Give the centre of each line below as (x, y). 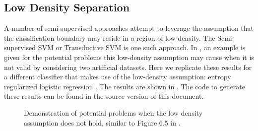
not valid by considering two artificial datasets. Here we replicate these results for (128, 67)
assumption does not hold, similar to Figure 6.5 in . (102, 122)
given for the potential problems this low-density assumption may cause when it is (129, 57)
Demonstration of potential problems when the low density (113, 112)
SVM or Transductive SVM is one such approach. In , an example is (142, 47)
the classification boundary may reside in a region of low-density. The (110, 37)
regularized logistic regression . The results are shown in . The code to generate (125, 86)
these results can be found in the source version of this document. (104, 96)
